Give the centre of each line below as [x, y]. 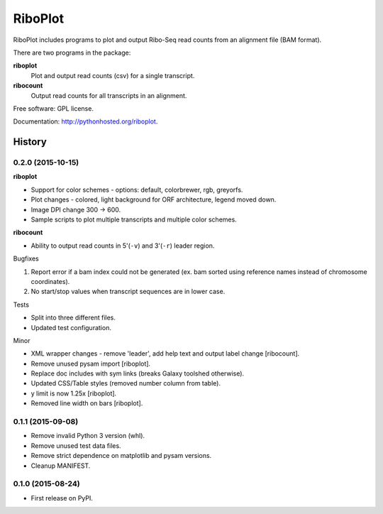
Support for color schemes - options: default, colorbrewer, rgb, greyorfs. [137, 190]
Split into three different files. [73, 318]
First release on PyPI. [62, 498]
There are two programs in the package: [72, 53]
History [30, 142]
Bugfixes [26, 258]
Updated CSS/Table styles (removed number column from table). [126, 383]
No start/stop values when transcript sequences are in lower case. [128, 292]
